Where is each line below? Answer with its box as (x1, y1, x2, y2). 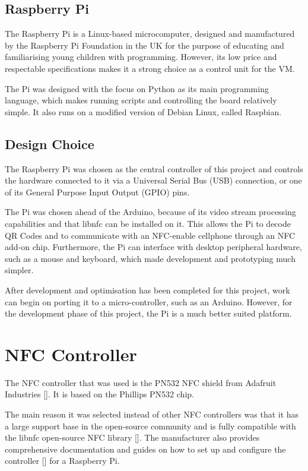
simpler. (5, 264, 34, 276)
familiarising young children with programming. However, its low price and (5, 50, 277, 63)
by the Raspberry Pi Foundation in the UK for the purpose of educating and (5, 39, 284, 51)
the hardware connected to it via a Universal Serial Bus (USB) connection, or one (5, 174, 302, 186)
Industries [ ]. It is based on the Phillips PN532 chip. (5, 388, 194, 400)
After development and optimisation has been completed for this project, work (5, 283, 290, 296)
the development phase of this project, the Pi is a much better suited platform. (5, 307, 292, 320)
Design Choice (5, 134, 94, 153)
